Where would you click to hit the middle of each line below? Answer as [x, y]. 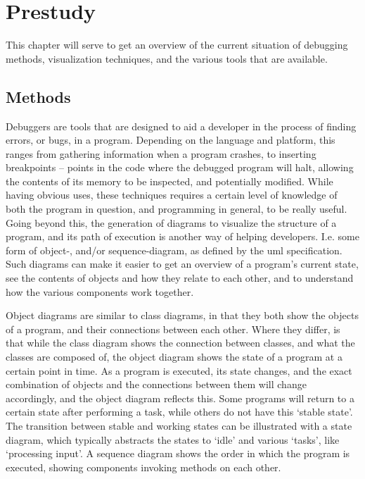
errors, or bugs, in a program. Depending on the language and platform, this [171, 140]
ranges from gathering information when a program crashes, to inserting [161, 153]
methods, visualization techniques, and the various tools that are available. [167, 58]
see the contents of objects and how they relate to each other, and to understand [180, 278]
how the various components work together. [100, 291]
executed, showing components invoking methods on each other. [143, 467]
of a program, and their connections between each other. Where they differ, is [173, 329]
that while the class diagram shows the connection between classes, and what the [180, 343]
